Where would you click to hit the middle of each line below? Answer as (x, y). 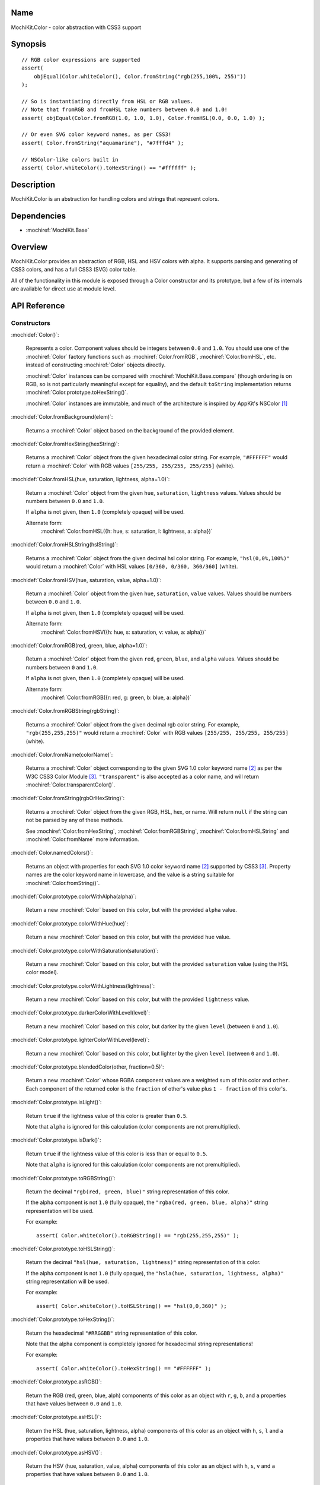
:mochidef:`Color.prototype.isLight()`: (56, 1102)
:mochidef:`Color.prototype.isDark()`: (56, 1140)
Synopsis (29, 44)
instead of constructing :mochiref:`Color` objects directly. (96, 365)
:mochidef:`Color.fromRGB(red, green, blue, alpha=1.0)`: (79, 645)
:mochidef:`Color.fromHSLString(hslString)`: (65, 545)
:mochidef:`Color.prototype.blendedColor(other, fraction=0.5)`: (87, 1067)
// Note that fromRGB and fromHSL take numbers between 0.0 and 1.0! (125, 110)
